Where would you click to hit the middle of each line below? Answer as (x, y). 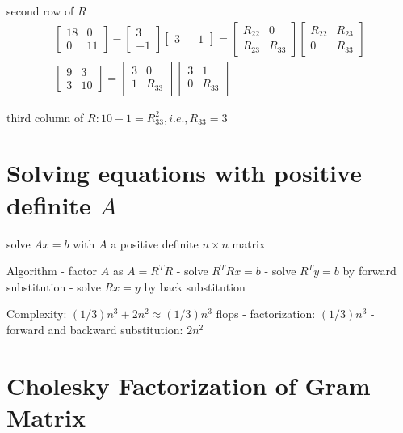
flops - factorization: (266, 314)
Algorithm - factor (52, 271)
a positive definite (155, 243)
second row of (40, 11)
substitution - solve (54, 286)
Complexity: (37, 314)
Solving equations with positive (184, 173)
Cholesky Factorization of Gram (189, 385)
